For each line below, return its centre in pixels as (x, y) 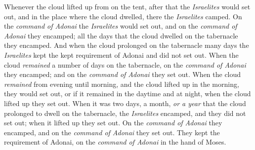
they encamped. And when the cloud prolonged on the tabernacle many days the (127, 45)
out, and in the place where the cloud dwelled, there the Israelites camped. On (123, 16)
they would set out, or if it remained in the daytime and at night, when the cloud (127, 94)
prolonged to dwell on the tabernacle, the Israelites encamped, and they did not (125, 113)
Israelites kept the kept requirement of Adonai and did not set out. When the (121, 55)
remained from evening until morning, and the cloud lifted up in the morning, (122, 84)
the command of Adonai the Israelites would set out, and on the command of (121, 26)
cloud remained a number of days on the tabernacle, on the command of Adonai (125, 64)
